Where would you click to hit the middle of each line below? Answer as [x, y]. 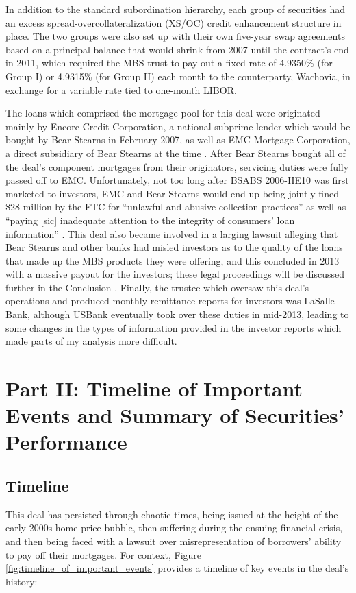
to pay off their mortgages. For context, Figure [104, 554]
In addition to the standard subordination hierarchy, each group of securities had [176, 9]
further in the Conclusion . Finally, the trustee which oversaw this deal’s [157, 287]
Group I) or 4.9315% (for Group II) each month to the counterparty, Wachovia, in [178, 76]
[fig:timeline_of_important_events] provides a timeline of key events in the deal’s [177, 568]
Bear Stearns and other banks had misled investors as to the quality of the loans [174, 247]
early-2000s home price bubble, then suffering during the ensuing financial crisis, [174, 528]
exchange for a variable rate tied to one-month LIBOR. [121, 89]
